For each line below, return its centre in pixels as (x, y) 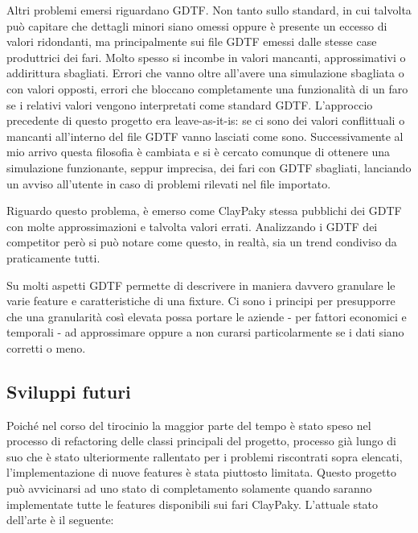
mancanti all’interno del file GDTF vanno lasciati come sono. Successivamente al (205, 136)
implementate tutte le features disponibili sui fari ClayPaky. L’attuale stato (193, 504)
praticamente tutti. (53, 257)
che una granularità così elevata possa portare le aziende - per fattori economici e (207, 316)
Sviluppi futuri (69, 391)
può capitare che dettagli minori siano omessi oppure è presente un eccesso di (197, 25)
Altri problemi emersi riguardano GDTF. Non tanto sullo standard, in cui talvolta (209, 10)
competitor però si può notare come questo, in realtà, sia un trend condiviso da (202, 242)
